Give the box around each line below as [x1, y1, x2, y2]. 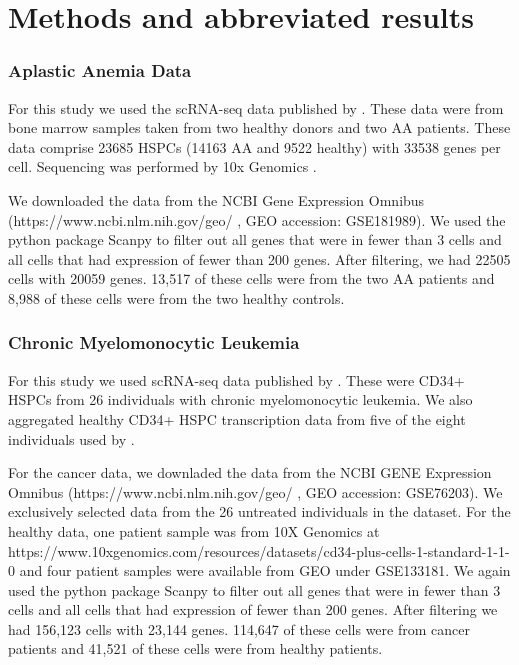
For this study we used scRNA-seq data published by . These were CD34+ [8, 369, 465, 390]
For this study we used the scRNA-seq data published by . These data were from [8, 97, 504, 118]
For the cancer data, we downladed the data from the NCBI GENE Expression [8, 462, 492, 483]
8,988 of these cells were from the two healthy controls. [8, 287, 345, 308]
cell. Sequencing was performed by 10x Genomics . [8, 156, 317, 177]
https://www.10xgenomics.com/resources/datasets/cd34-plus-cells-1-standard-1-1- [8, 540, 510, 561]
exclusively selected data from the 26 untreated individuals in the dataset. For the [8, 501, 511, 522]
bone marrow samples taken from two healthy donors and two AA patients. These [8, 117, 511, 138]
